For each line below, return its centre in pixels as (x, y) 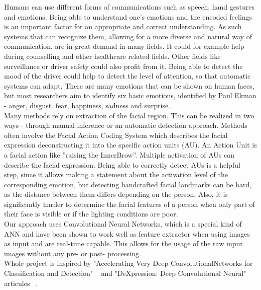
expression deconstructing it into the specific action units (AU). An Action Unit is (130, 145)
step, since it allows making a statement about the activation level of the (116, 174)
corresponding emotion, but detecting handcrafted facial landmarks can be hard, (128, 184)
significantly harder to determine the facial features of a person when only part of (129, 204)
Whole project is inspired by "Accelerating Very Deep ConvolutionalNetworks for (128, 263)
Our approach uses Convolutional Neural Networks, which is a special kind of (123, 224)
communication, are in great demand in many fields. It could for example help (124, 46)
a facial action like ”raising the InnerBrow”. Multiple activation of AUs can (119, 154)
